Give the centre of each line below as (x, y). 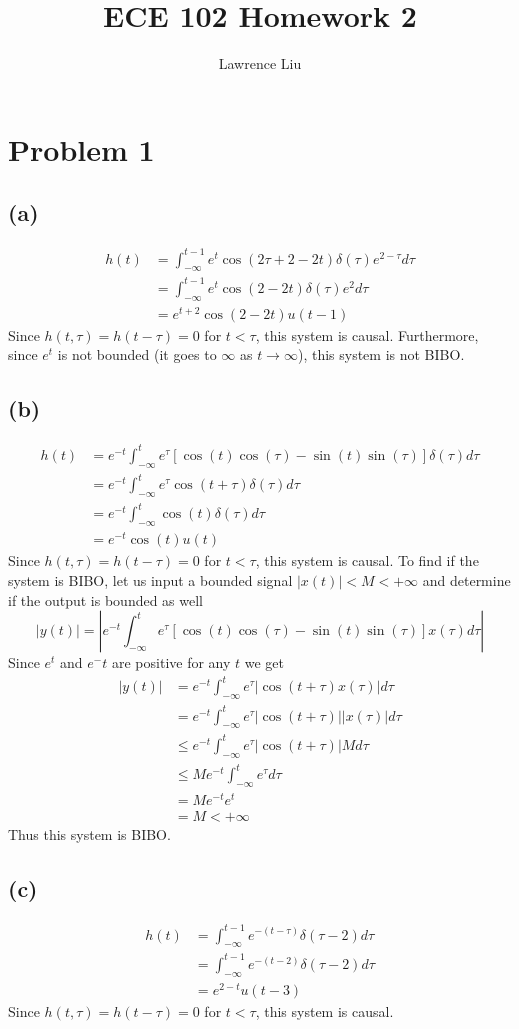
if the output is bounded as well (106, 599)
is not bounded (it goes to (137, 354)
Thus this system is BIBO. (89, 834)
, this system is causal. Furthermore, (367, 334)
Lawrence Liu (260, 63)
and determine (466, 579)
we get (264, 662)
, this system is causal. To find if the (367, 560)
